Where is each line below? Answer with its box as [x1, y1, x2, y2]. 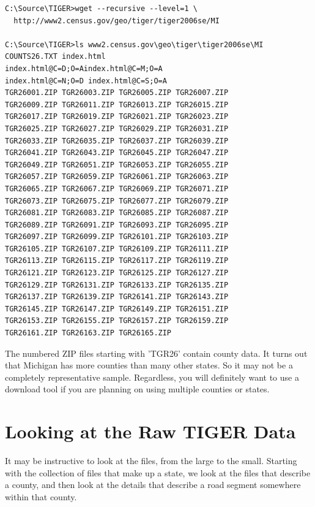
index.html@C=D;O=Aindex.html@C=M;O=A [5, 64, 163, 73]
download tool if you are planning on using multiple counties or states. [5, 383, 270, 395]
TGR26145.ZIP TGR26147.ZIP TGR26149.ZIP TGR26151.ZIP [5, 304, 229, 313]
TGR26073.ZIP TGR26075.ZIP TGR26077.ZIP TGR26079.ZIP [5, 196, 229, 205]
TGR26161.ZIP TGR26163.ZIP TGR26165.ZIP [5, 329, 172, 338]
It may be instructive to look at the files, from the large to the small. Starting [5, 454, 297, 467]
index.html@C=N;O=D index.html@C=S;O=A [5, 76, 167, 85]
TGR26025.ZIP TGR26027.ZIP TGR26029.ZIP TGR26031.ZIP [5, 124, 229, 133]
